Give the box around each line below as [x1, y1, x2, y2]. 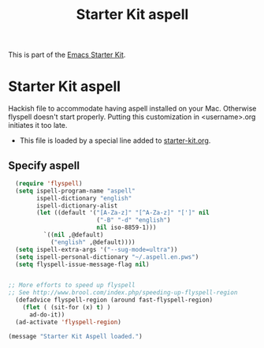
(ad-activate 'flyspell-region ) [15, 318, 122, 326]
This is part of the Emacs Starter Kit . [8, 50, 126, 60]
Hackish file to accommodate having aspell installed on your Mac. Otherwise [8, 104, 257, 114]
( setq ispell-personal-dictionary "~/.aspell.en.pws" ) [15, 253, 199, 261]
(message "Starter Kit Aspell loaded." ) [8, 332, 143, 340]
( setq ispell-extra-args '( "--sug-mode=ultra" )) [15, 245, 178, 253]
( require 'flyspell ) [15, 179, 83, 187]
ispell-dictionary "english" [36, 194, 132, 202]
